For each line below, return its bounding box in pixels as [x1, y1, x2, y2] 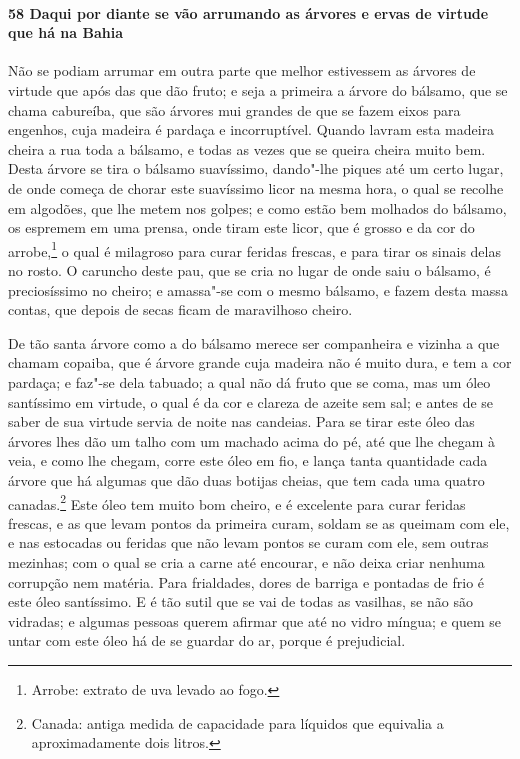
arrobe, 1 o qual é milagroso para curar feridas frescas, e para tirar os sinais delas [8, 237, 501, 261]
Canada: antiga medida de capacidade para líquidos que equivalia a [31, 712, 444, 733]
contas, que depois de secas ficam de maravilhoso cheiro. [8, 299, 353, 320]
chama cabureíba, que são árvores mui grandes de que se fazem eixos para [8, 99, 461, 120]
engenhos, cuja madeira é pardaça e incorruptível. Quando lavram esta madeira [8, 119, 495, 140]
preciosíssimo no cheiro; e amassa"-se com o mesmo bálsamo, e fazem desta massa [8, 279, 508, 300]
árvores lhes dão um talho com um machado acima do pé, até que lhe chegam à [8, 430, 496, 451]
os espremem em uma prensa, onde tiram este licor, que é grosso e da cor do [8, 217, 475, 238]
